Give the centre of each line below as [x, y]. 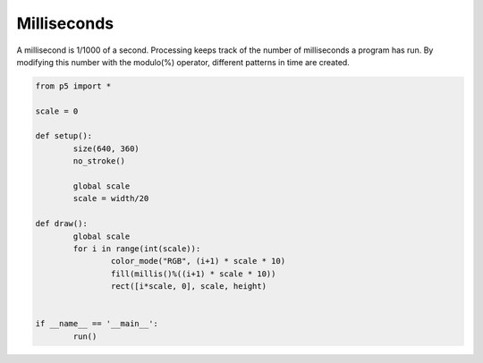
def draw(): [62, 224]
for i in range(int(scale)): [137, 249]
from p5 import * [73, 86]
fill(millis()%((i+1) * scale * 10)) [193, 274]
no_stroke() [99, 161]
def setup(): [64, 136]
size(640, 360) [106, 148]
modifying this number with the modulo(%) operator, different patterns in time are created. [183, 62]
